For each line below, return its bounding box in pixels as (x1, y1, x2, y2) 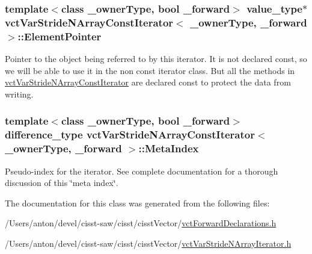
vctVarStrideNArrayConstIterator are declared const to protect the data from (5, 76, 291, 88)
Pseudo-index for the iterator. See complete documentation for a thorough (5, 164, 278, 177)
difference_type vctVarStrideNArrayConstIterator (5, 127, 255, 142)
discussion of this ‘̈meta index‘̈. (5, 176, 118, 189)
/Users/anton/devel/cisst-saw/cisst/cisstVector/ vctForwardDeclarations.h (5, 217, 277, 229)
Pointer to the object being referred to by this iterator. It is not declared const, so (5, 52, 307, 65)
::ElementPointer (17, 28, 102, 43)
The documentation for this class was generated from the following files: (5, 196, 270, 209)
